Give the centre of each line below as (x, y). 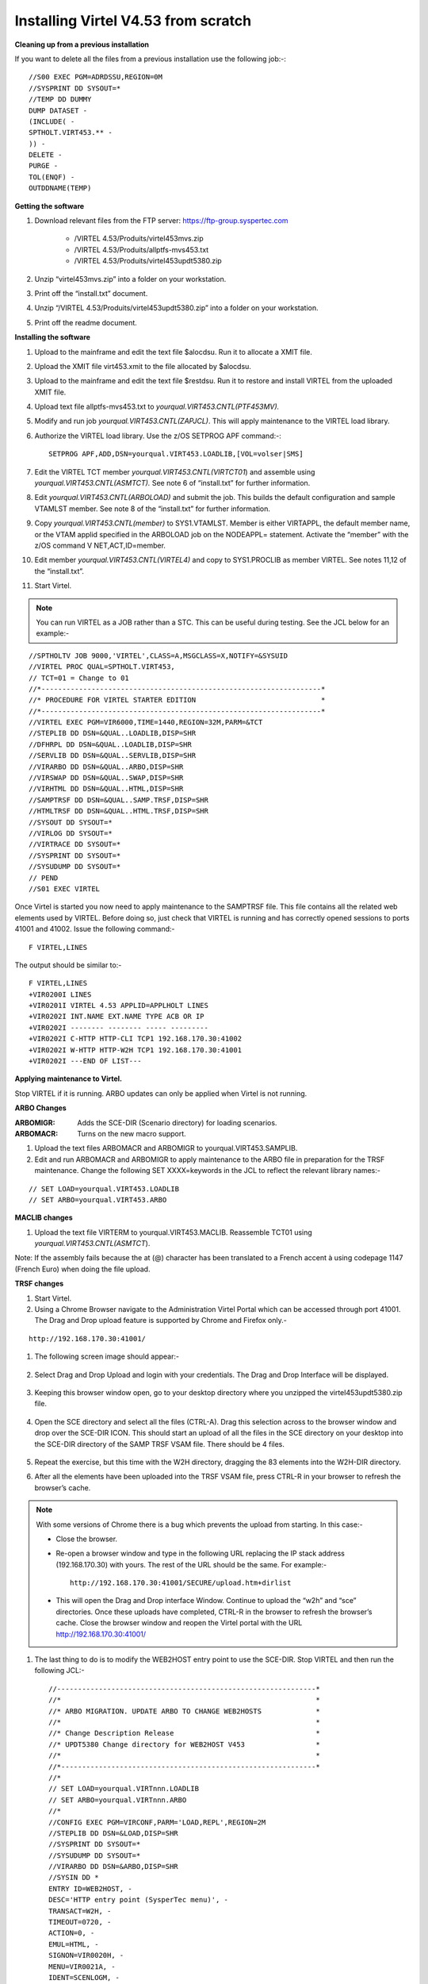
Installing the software (53, 337)
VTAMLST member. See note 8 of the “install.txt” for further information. (153, 509)
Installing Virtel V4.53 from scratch (133, 21)
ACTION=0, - (72, 1933)
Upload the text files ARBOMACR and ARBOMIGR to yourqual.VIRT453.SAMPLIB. (166, 1148)
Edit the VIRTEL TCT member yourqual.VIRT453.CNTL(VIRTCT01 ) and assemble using (175, 471)
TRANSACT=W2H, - (80, 1911)
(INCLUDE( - (52, 121)
